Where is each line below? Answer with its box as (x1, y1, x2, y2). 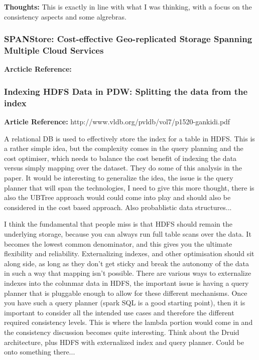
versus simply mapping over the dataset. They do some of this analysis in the (4, 162, 242, 173)
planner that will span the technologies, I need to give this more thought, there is (4, 182, 254, 193)
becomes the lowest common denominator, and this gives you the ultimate (4, 238, 232, 249)
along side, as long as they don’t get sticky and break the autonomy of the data (4, 258, 249, 268)
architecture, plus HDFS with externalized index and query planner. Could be (4, 336, 244, 347)
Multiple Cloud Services (4, 44, 104, 57)
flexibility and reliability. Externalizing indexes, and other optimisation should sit (4, 248, 254, 259)
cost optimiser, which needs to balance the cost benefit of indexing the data (4, 152, 237, 163)
